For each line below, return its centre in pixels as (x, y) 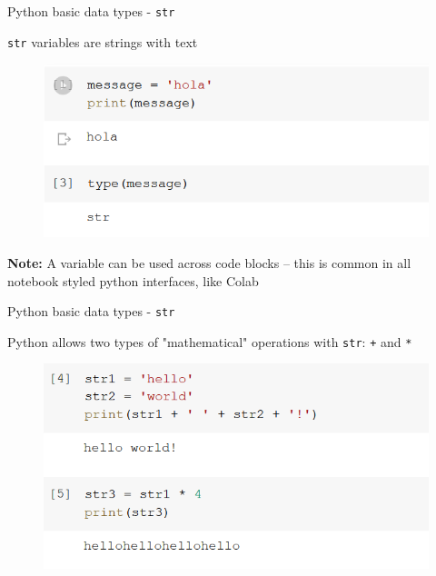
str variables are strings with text (103, 41)
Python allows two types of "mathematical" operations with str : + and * (210, 341)
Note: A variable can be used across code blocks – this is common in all (209, 262)
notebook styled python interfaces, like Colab (133, 280)
